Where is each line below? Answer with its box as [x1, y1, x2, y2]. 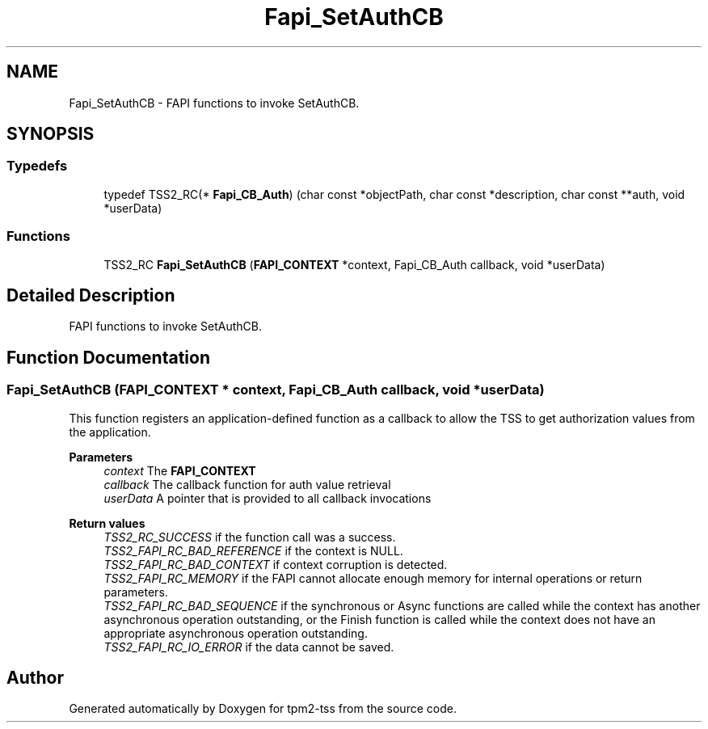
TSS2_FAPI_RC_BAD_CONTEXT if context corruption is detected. [103, 557, 448, 571]
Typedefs [6, 158, 68, 175]
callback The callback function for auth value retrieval [103, 477, 391, 491]
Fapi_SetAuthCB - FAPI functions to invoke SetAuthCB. [69, 95, 360, 110]
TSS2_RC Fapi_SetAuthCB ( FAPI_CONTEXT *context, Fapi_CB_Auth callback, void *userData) [103, 257, 605, 272]
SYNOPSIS [6, 124, 95, 145]
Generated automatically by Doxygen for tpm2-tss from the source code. [69, 702, 457, 716]
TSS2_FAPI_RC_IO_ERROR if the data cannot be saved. [103, 639, 394, 654]
